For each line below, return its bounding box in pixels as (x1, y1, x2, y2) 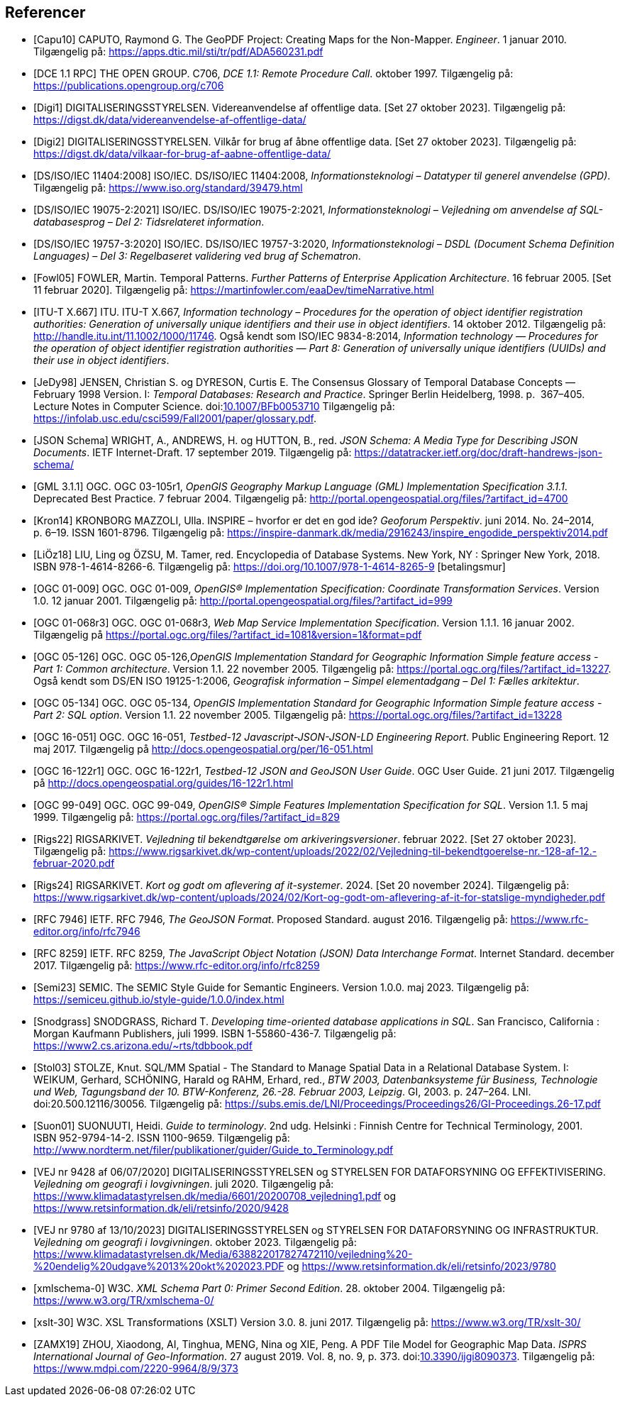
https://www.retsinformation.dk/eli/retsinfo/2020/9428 (33, 1202, 289, 1215)
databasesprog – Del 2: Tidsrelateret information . (33, 216, 265, 228)
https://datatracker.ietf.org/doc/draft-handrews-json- (354, 446, 603, 459)
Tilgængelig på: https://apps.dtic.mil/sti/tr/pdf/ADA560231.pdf (33, 45, 323, 58)
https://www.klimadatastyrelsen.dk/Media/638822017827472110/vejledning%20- (33, 1248, 413, 1261)
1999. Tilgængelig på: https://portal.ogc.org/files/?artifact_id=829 (33, 811, 340, 824)
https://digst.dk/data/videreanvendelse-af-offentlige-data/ (33, 114, 306, 126)
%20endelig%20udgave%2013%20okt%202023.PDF (33, 1260, 284, 1273)
